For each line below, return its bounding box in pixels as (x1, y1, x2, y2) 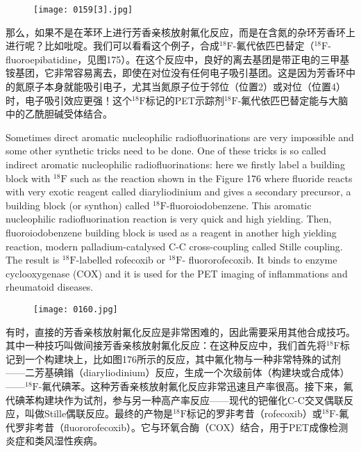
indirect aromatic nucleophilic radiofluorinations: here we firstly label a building (6, 157, 345, 171)
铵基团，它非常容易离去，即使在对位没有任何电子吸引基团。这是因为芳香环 (6, 65, 346, 80)
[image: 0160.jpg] (33, 304, 118, 314)
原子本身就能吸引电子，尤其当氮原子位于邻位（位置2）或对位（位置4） (24, 79, 346, 94)
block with (6, 170, 51, 185)
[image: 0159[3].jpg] (33, 5, 133, 15)
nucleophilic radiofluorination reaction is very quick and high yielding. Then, (6, 211, 332, 226)
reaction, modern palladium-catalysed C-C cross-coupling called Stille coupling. (6, 239, 343, 253)
